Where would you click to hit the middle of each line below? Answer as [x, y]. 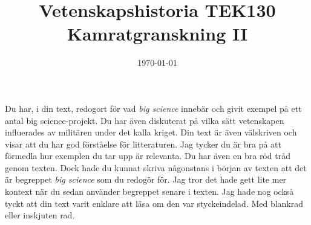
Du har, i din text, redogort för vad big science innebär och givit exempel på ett [153, 108]
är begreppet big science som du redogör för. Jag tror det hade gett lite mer [146, 179]
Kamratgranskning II [157, 34]
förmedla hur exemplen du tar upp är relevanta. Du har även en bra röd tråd [148, 156]
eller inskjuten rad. [40, 215]
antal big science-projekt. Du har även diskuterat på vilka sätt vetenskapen [145, 120]
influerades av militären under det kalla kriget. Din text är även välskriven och [151, 132]
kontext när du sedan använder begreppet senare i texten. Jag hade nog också [149, 191]
